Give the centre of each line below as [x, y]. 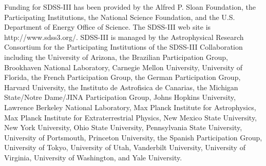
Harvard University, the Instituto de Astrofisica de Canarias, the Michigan [121, 87]
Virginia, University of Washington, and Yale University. [93, 157]
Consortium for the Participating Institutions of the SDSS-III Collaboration [123, 47]
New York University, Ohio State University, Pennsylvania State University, [123, 127]
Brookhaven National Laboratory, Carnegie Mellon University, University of [123, 67]
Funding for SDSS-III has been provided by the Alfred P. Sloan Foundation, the [130, 7]
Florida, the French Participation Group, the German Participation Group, [122, 77]
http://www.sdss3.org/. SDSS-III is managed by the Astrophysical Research [124, 37]
